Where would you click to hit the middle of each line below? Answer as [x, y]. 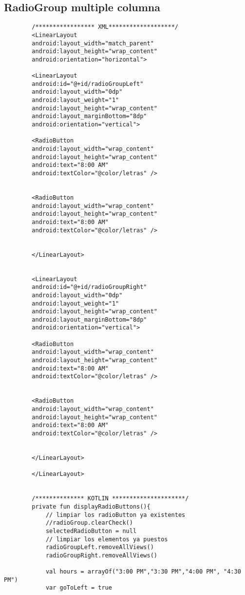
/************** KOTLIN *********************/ [110, 499]
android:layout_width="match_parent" [93, 43]
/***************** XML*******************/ [105, 27]
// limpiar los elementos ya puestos [107, 539]
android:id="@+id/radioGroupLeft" [88, 84]
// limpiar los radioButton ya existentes [115, 515]
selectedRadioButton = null [91, 531]
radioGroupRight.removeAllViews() [101, 555]
